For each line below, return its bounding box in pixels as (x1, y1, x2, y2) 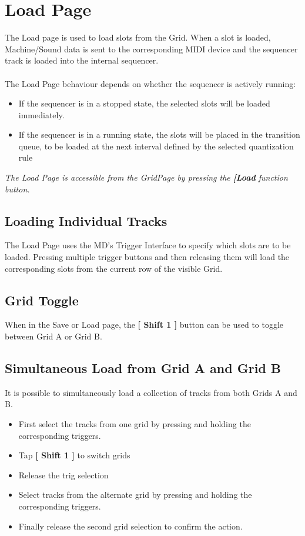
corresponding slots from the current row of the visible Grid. (5, 262, 223, 274)
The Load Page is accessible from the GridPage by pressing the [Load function (5, 171, 288, 184)
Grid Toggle (5, 291, 79, 309)
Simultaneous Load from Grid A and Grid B (5, 359, 281, 377)
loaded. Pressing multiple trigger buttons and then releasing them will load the (5, 251, 290, 263)
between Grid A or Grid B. (5, 330, 102, 342)
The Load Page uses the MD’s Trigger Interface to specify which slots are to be (5, 239, 291, 251)
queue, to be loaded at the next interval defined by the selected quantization (18, 139, 294, 152)
